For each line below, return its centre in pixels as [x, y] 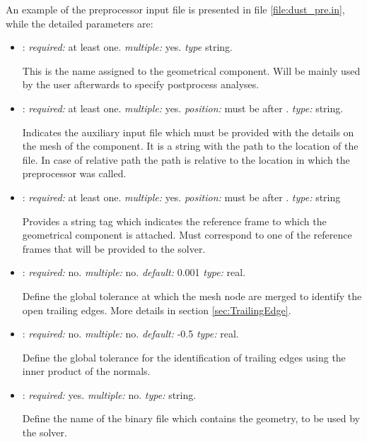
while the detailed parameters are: [80, 23]
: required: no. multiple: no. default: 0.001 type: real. [134, 272]
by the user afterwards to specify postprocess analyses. [141, 84]
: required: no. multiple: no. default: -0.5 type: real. [130, 334]
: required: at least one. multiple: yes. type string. [127, 47]
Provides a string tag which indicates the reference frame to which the [174, 221]
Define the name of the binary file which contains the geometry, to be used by [191, 418]
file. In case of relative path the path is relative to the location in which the [186, 159]
